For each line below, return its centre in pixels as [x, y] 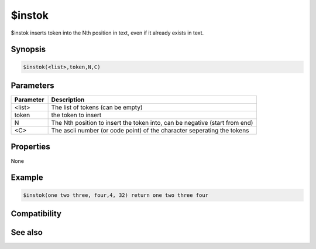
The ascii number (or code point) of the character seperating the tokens [150, 131]
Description [68, 100]
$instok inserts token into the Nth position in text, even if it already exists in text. [107, 33]
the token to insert [76, 115]
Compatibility [36, 214]
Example [27, 178]
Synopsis [28, 50]
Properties [30, 147]
